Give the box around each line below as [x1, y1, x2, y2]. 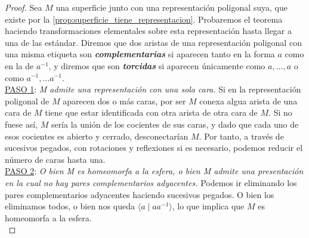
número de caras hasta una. [5, 153, 106, 165]
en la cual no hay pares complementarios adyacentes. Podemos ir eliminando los [5, 176, 297, 188]
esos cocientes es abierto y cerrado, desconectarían [5, 129, 189, 142]
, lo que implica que [172, 200, 245, 212]
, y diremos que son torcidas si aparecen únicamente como [48, 59, 265, 72]
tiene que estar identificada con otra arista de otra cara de [45, 106, 258, 119]
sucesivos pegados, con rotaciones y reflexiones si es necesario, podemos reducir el [5, 141, 303, 154]
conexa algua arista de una [199, 94, 298, 107]
